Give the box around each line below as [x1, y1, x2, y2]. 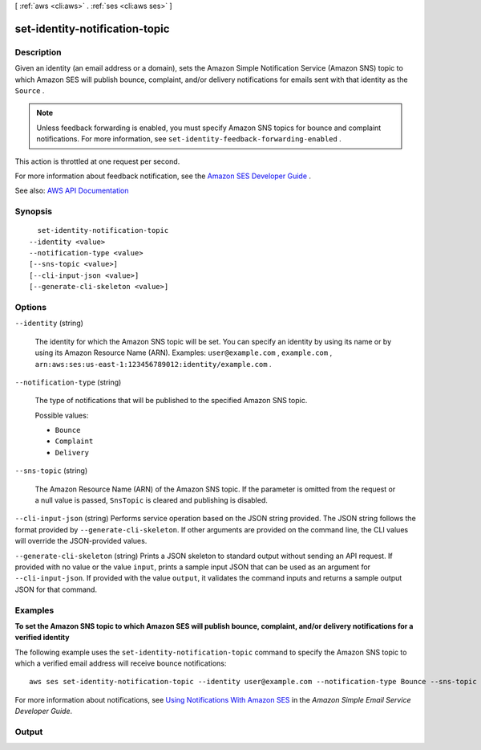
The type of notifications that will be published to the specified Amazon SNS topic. [34, 396, 308, 406]
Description [14, 47, 62, 58]
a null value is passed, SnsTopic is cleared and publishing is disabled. [34, 495, 268, 505]
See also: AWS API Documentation [14, 185, 129, 196]
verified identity [14, 633, 70, 642]
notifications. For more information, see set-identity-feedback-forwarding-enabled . [36, 134, 342, 144]
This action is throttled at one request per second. [14, 157, 180, 166]
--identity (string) [14, 318, 84, 328]
